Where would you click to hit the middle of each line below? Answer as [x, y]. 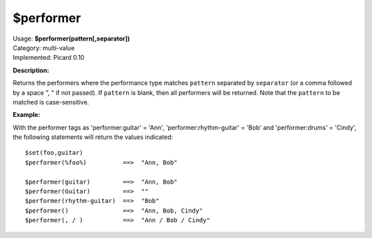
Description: [31, 70]
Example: [27, 115]
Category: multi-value [44, 47]
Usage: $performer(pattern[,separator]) [71, 39]
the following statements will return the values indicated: [93, 137]
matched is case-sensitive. [51, 102]
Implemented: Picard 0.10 [49, 58]
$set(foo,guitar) [54, 153]
